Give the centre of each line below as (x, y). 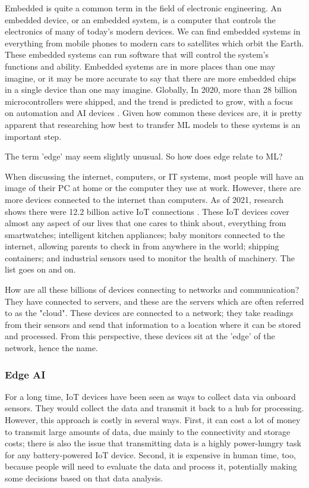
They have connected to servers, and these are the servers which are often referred (154, 301)
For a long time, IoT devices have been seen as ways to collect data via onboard (150, 396)
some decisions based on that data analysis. (84, 478)
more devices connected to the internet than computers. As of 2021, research (144, 199)
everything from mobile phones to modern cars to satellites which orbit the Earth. (154, 43)
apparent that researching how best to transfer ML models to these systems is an (153, 124)
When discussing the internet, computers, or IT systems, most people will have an (154, 176)
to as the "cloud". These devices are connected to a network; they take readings (149, 313)
